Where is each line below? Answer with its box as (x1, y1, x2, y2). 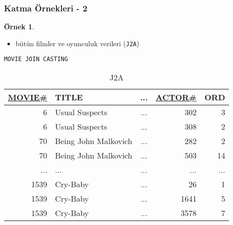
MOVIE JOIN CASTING (4, 56, 68, 63)
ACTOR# (155, 91, 197, 103)
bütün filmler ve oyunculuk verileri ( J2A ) (15, 38, 139, 48)
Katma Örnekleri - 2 (4, 1, 88, 14)
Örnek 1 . (4, 21, 34, 32)
